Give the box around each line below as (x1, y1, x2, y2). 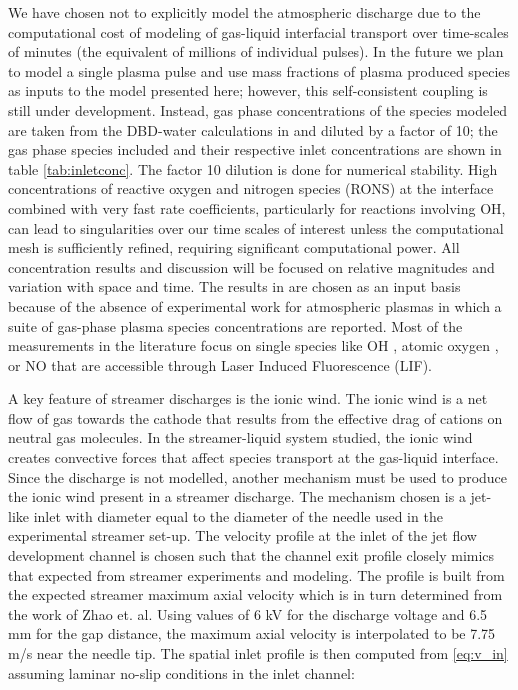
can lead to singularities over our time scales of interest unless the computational (8, 217, 504, 238)
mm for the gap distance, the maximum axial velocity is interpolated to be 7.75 (8, 623, 496, 644)
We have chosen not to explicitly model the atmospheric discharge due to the (8, 2, 481, 22)
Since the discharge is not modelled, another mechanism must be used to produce (8, 466, 508, 487)
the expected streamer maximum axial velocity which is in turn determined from (8, 584, 503, 605)
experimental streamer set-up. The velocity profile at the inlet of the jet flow (8, 525, 477, 546)
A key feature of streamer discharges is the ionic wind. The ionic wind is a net (8, 388, 488, 409)
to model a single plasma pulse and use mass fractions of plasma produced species (8, 60, 511, 81)
